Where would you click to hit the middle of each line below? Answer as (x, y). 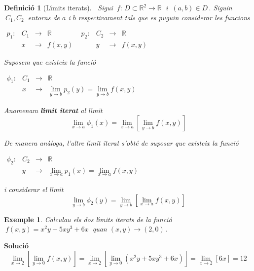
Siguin (223, 7)
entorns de (44, 17)
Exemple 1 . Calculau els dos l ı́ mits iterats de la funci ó (88, 219)
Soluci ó (17, 245)
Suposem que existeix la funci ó (50, 62)
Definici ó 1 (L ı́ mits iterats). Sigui (58, 7)
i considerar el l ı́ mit (34, 189)
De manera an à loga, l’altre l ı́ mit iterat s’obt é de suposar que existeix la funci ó (121, 143)
